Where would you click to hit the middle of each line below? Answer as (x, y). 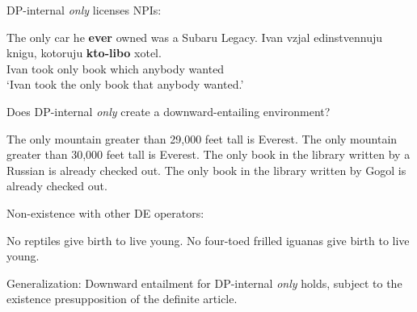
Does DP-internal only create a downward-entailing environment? (168, 111)
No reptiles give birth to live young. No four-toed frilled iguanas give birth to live (208, 240)
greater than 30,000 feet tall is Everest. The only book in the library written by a (208, 154)
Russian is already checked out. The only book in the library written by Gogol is (206, 170)
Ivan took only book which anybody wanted (116, 68)
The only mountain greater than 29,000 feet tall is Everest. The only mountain (202, 138)
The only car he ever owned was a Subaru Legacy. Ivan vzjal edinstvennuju (195, 37)
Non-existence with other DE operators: (105, 212)
